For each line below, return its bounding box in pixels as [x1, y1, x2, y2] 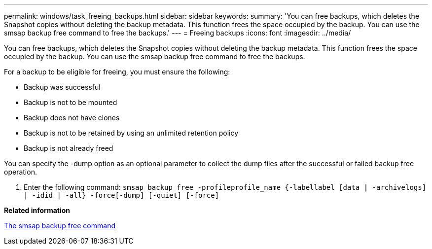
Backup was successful [24, 83, 101, 91]
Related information [4, 206, 71, 214]
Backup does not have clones [24, 113, 120, 122]
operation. [4, 168, 37, 176]
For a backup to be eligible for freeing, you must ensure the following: [4, 68, 230, 76]
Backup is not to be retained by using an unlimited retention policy [24, 129, 239, 137]
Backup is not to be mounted [24, 98, 117, 107]
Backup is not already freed [24, 144, 113, 152]
